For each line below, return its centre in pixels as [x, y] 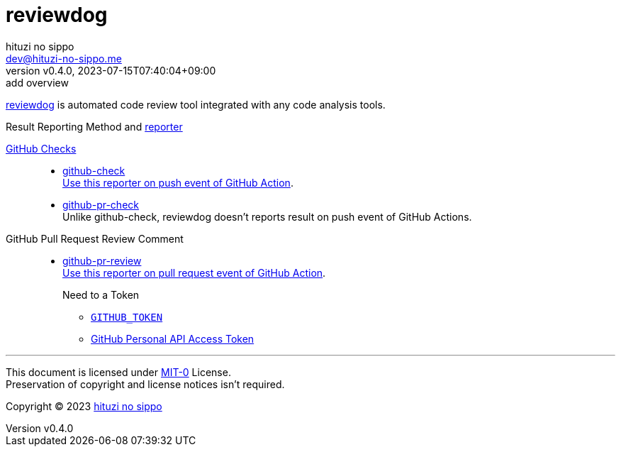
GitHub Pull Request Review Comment [95, 238]
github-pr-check [101, 204]
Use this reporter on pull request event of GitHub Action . [194, 272]
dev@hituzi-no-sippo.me [64, 58]
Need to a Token [101, 294]
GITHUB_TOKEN [127, 317]
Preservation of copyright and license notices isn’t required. [145, 384]
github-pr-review [102, 260]
